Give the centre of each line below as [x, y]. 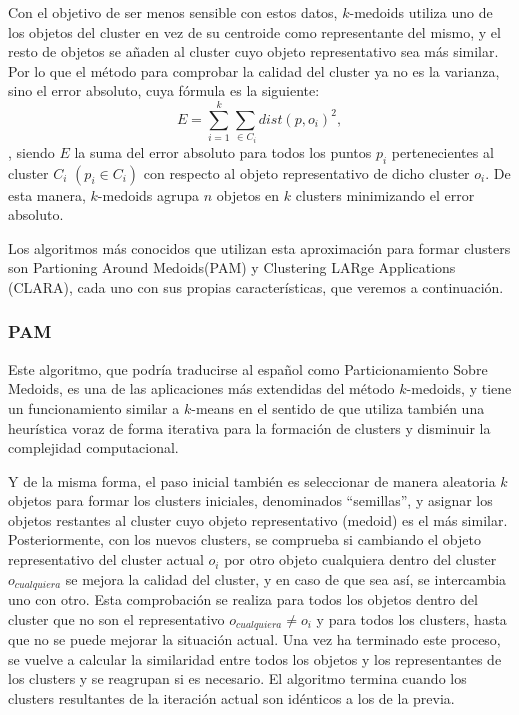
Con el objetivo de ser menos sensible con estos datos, [173, 12]
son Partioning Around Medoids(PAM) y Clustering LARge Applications [232, 267]
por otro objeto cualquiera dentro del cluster [360, 559]
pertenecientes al [442, 151]
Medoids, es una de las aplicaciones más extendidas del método [201, 388]
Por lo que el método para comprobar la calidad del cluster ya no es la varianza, [254, 70]
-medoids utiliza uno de [421, 12]
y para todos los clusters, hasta [411, 618]
